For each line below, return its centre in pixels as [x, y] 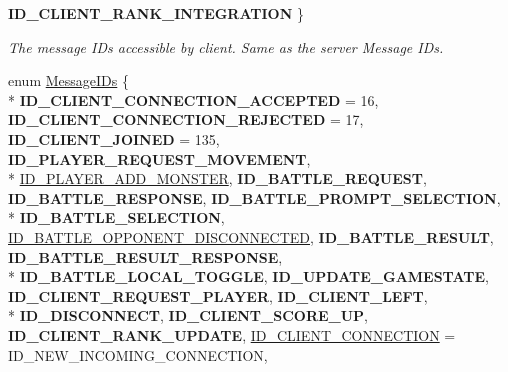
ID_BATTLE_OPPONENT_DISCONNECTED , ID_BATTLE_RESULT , [251, 236]
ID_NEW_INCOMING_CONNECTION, [138, 354]
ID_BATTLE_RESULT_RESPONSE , [145, 256]
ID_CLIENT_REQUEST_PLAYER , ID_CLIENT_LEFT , [218, 295]
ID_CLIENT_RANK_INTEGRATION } [156, 13]
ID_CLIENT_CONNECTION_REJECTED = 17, [186, 119]
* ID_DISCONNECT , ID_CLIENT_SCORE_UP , [188, 315]
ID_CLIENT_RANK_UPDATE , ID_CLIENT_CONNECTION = [232, 334]
